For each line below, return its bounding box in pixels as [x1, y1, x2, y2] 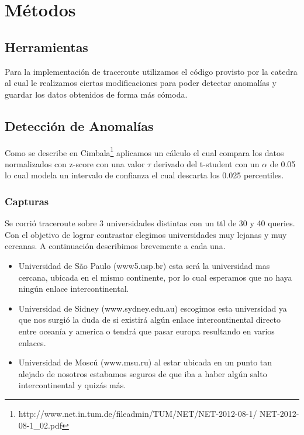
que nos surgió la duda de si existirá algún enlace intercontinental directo [18, 313, 281, 326]
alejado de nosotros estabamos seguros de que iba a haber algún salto [18, 367, 267, 379]
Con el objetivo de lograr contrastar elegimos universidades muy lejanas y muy [5, 228, 287, 240]
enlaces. [18, 336, 46, 348]
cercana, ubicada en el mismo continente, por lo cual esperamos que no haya [18, 271, 292, 283]
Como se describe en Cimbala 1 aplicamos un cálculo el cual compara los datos [5, 144, 284, 158]
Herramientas [5, 37, 88, 56]
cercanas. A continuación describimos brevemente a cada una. [5, 240, 226, 252]
